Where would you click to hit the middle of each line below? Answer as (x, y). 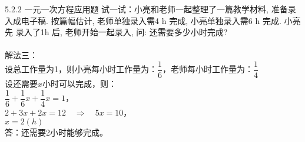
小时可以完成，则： (80, 84)
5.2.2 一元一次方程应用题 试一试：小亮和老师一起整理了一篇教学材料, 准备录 (150, 9)
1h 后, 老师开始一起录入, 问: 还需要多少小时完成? (134, 32)
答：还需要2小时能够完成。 (56, 132)
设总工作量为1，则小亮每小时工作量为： (81, 69)
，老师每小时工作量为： (208, 69)
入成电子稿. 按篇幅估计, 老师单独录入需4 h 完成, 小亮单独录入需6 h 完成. (143, 20)
